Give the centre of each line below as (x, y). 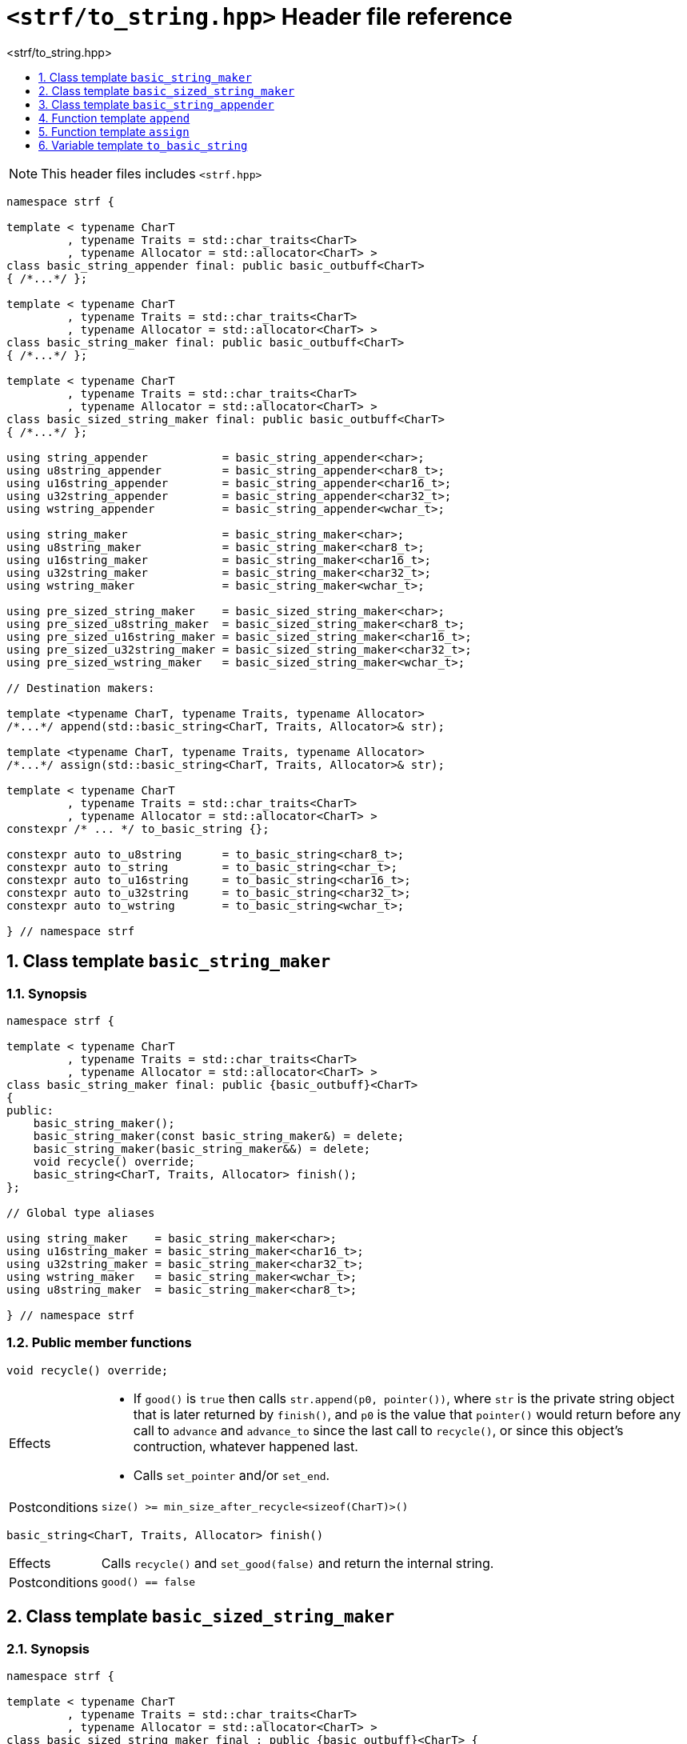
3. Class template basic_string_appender (156, 104)
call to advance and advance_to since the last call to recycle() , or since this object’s (378, 1430)
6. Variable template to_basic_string (143, 145)
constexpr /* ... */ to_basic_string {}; (138, 828)
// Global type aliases (81, 1212)
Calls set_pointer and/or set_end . (232, 1475)
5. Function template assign (114, 131)
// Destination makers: (81, 688)
